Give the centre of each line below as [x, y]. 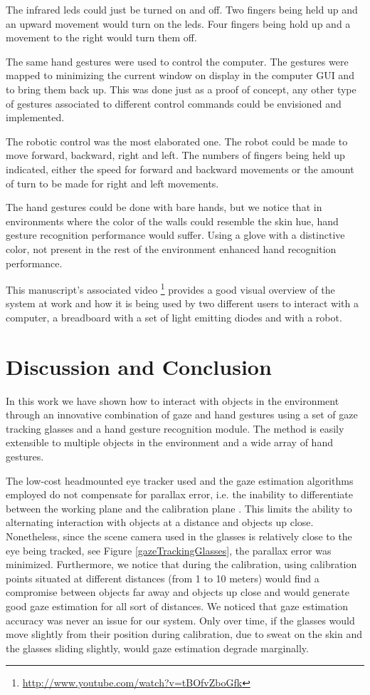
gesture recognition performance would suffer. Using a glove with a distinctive [175, 235]
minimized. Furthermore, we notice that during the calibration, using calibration [181, 564]
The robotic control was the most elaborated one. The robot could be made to [177, 141]
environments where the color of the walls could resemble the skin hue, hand [172, 221]
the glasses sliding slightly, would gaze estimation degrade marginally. [157, 648]
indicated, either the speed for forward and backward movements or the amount [180, 169]
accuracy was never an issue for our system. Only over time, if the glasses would [180, 620]
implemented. [35, 117]
